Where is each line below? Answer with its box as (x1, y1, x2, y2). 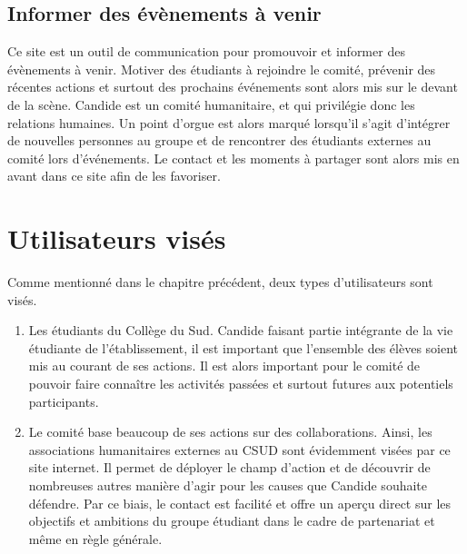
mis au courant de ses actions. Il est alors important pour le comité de (28, 356, 421, 375)
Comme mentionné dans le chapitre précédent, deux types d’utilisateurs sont (7, 272, 433, 292)
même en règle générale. (28, 529, 163, 548)
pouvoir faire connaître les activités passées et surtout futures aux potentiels (28, 374, 453, 393)
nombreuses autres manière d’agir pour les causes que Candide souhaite (28, 476, 428, 495)
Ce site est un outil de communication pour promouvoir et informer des (7, 42, 405, 61)
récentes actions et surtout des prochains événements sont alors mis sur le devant (7, 77, 458, 96)
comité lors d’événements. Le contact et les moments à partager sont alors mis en (7, 148, 460, 167)
